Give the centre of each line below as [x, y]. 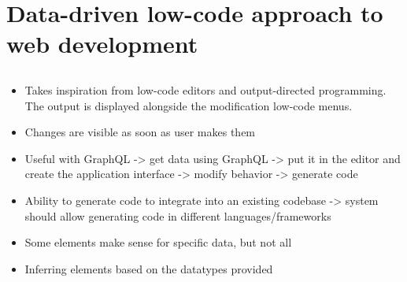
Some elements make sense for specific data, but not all [158, 242]
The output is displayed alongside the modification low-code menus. [189, 105]
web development [102, 44]
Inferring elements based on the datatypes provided [149, 268]
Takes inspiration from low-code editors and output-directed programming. [205, 89]
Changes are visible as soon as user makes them [140, 132]
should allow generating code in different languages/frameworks [178, 215]
